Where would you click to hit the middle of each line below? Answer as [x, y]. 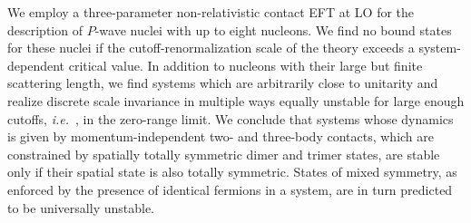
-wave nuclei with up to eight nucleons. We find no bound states [273, 29]
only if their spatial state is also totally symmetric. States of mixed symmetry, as [232, 172]
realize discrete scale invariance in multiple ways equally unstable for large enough [236, 100]
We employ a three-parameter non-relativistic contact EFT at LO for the [211, 12]
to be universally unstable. [81, 207]
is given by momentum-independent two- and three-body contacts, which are [221, 136]
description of [45, 29]
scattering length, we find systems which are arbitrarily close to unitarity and [223, 83]
